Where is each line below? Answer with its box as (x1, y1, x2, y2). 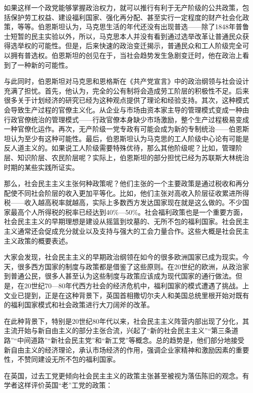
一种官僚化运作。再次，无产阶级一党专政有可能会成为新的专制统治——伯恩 (4, 124, 242, 134)
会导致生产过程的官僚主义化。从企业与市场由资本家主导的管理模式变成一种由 (4, 104, 249, 114)
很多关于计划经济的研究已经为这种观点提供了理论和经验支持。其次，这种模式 (4, 95, 249, 105)
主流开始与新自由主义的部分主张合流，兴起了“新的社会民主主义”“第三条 (4, 325, 232, 336)
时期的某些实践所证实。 (4, 162, 79, 172)
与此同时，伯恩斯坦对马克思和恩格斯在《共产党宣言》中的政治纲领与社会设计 (4, 76, 249, 86)
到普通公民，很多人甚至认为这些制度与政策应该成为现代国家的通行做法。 (4, 271, 235, 281)
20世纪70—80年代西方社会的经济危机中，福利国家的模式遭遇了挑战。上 (24, 281, 249, 291)
